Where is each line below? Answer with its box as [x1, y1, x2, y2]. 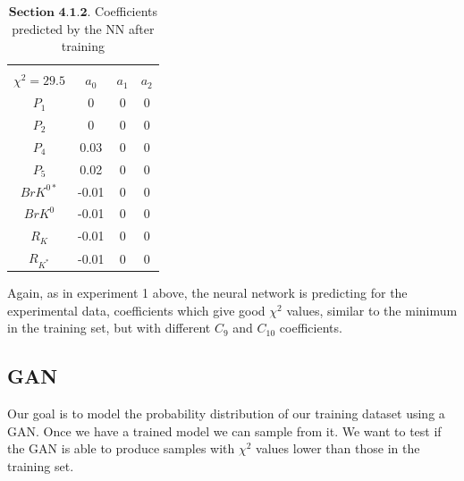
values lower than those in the [256, 439, 420, 458]
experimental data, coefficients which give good [7, 300, 266, 319]
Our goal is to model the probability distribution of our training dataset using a [7, 404, 445, 423]
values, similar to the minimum [286, 300, 458, 319]
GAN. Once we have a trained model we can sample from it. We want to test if [7, 421, 442, 440]
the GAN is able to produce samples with [7, 439, 235, 458]
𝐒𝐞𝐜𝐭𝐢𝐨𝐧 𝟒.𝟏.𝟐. [8, 6, 91, 19]
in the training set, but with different [7, 318, 211, 337]
